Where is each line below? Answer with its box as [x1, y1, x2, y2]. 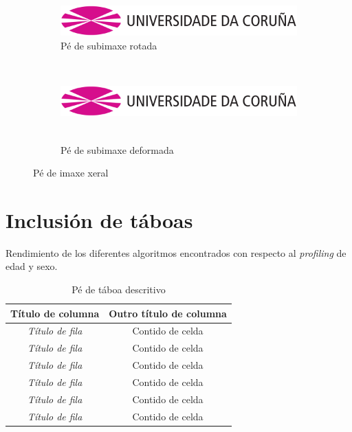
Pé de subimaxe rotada [60, 38, 157, 52]
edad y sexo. [5, 259, 58, 273]
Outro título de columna [109, 306, 227, 320]
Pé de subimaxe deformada [60, 142, 174, 157]
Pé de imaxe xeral [33, 166, 109, 180]
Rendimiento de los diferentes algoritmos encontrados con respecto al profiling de [5, 245, 346, 260]
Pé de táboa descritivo [71, 282, 166, 296]
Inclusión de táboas [5, 205, 193, 234]
